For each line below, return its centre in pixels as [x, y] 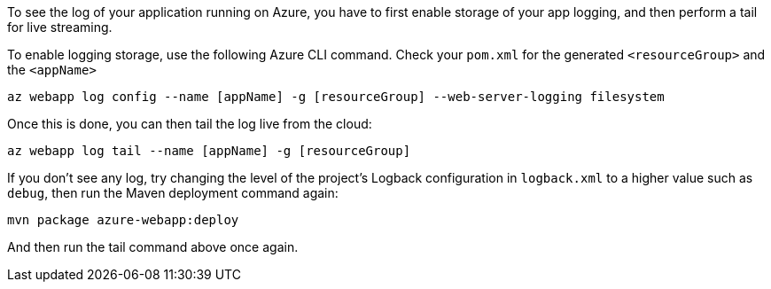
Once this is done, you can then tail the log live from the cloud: [190, 124]
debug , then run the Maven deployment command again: [173, 193]
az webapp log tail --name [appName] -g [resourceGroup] [209, 151]
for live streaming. [60, 27]
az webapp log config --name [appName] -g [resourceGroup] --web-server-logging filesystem [336, 97]
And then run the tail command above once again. [153, 247]
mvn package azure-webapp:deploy [123, 220]
